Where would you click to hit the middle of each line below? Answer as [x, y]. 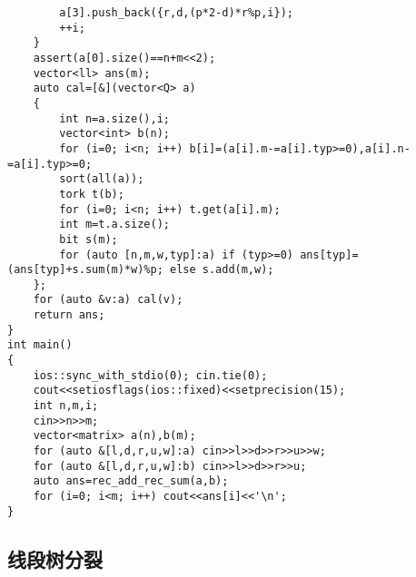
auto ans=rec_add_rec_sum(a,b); [131, 481]
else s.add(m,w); [222, 270]
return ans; [69, 315]
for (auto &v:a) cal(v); [108, 300]
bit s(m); [89, 239]
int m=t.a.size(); [114, 225]
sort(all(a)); [102, 179]
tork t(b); [92, 194]
